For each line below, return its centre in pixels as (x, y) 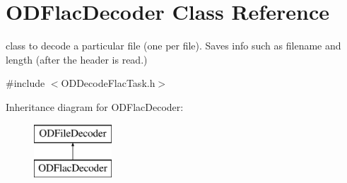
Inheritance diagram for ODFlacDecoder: (95, 106)
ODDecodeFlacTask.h (108, 83)
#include (25, 83)
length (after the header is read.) (77, 59)
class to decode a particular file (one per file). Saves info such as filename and (173, 46)
